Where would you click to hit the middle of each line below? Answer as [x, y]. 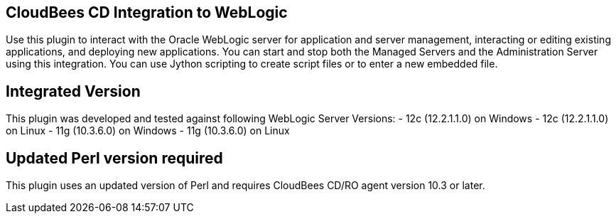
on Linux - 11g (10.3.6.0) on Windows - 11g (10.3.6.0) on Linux [148, 131]
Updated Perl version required [114, 158]
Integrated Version [73, 91]
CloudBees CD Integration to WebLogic [147, 12]
